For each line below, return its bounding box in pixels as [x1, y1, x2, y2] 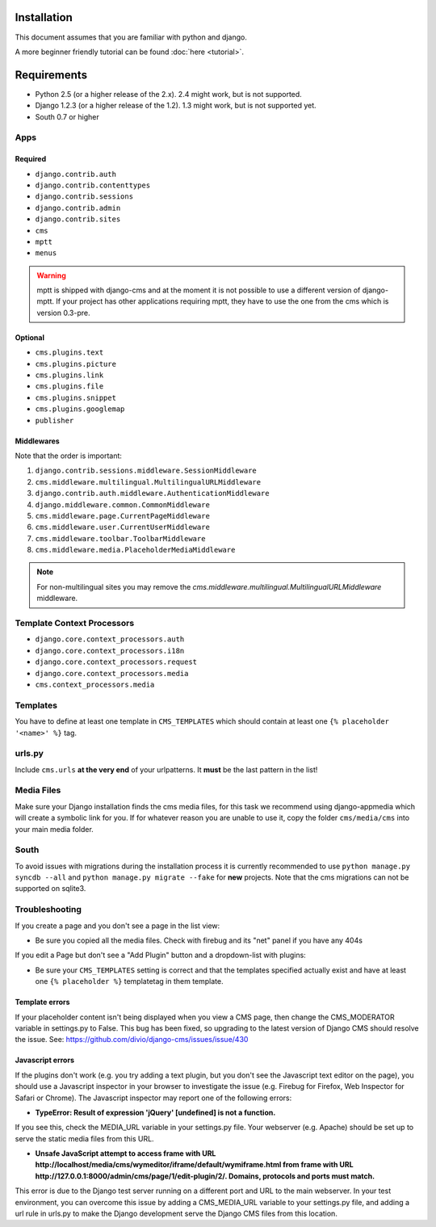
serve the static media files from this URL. [15, 1133, 154, 1143]
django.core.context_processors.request [35, 658, 198, 666]
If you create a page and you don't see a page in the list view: [15, 921, 220, 931]
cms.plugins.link [35, 371, 104, 380]
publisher [35, 416, 74, 425]
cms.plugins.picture [35, 359, 117, 368]
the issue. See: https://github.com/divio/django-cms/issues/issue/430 [15, 1035, 249, 1044]
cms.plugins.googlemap [35, 405, 125, 414]
